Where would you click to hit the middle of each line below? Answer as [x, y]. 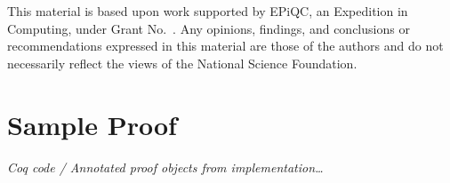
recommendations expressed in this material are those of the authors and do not [225, 46]
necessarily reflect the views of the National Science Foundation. [182, 63]
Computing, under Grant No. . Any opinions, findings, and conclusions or [209, 28]
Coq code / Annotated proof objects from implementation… [165, 167]
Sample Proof [92, 124]
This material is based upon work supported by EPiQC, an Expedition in [208, 11]
